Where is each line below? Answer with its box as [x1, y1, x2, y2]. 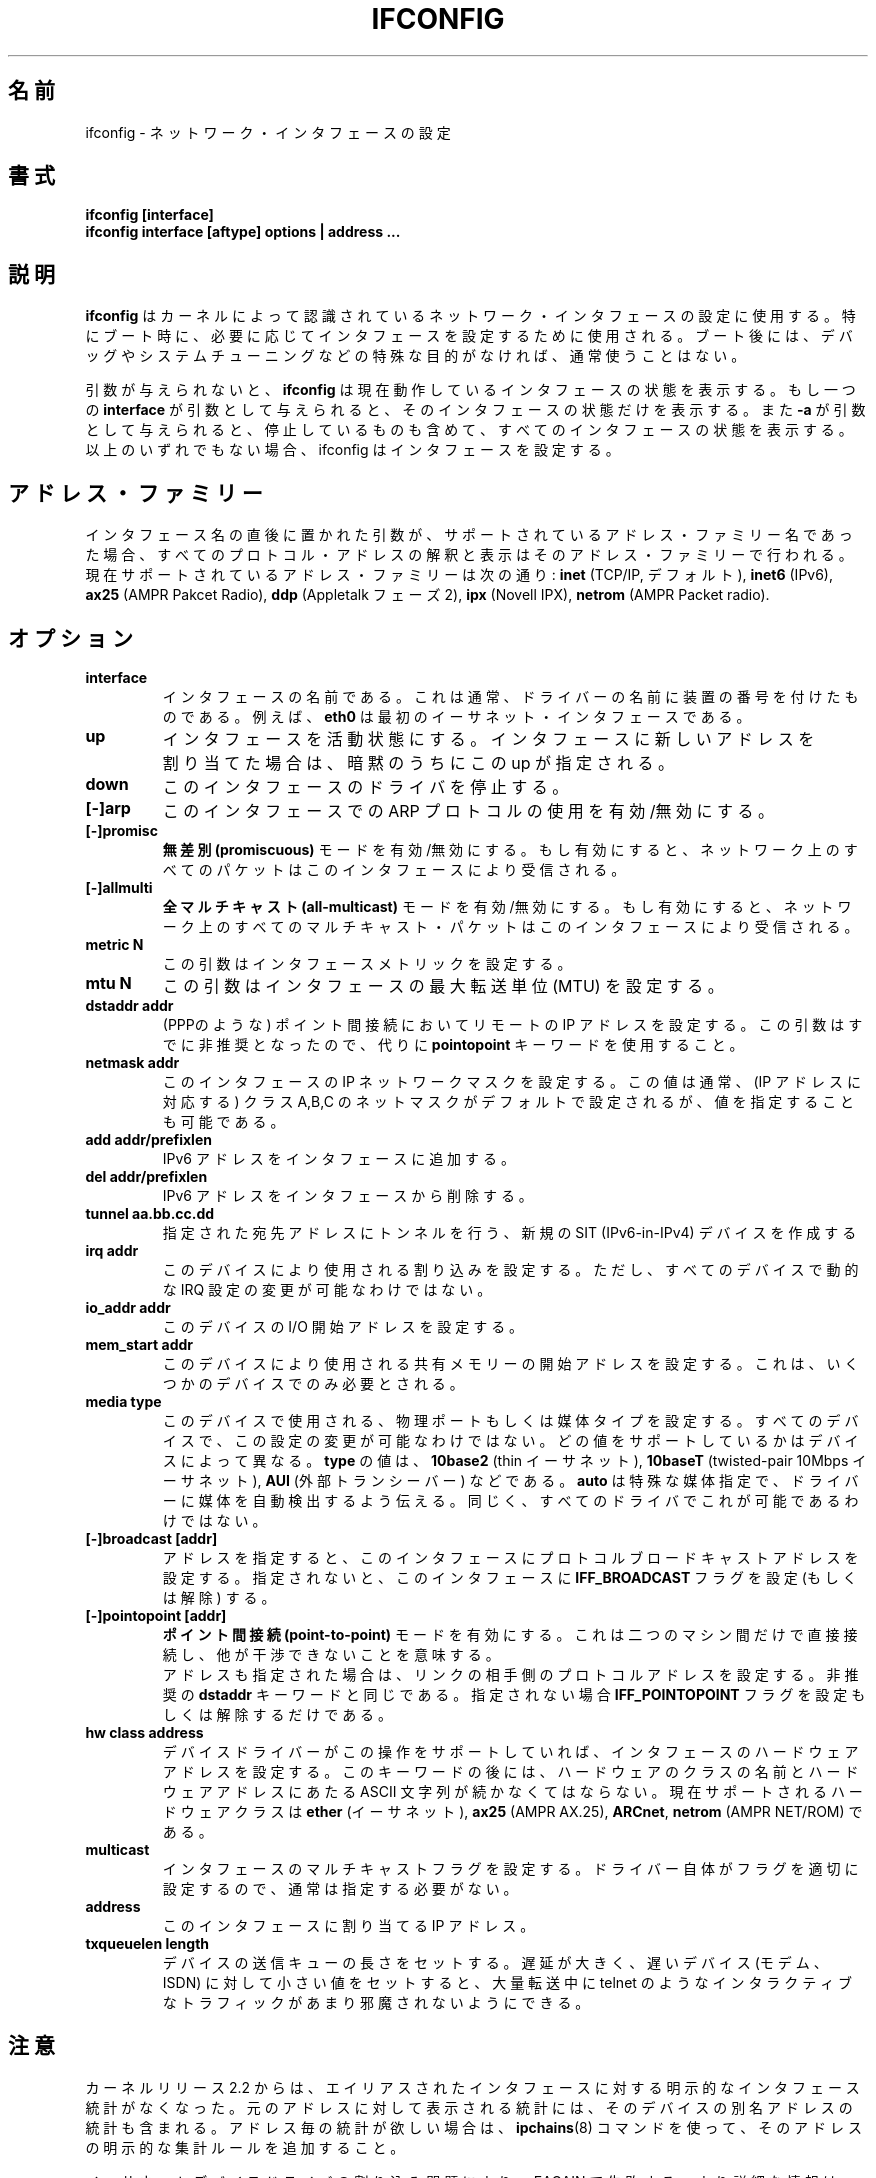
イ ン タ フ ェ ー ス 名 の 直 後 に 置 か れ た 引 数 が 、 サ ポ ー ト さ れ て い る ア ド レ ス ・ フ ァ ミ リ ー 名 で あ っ [85, 526, 853, 544]
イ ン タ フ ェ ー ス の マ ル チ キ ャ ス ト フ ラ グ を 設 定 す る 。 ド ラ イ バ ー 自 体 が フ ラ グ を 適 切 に [162, 1859, 859, 1877]
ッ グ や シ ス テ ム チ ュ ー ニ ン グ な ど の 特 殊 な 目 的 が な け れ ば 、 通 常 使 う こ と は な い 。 [85, 347, 746, 365]
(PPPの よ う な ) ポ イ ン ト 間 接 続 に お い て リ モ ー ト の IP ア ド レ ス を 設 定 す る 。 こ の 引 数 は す [162, 1015, 863, 1033]
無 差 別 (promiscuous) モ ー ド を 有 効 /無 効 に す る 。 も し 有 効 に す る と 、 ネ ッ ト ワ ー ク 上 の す [162, 840, 858, 858]
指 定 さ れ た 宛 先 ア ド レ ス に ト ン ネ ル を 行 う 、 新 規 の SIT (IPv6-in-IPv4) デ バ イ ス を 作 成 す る [162, 1223, 857, 1241]
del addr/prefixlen [85, 1167, 208, 1185]
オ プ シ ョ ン [8, 625, 133, 651]
